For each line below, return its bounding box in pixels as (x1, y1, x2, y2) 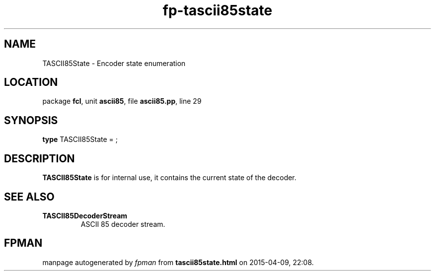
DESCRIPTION (4, 152, 75, 165)
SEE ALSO (4, 190, 55, 203)
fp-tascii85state (162, 2, 273, 19)
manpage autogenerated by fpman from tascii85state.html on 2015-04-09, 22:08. (42, 258, 314, 267)
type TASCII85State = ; (42, 135, 118, 144)
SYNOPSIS (4, 114, 58, 127)
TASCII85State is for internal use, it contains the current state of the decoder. (42, 173, 296, 182)
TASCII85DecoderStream (42, 211, 128, 220)
